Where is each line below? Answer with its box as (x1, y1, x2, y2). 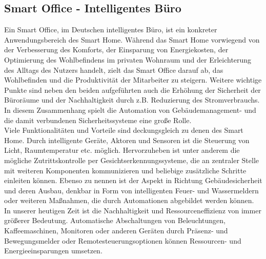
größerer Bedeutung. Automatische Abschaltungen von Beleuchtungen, (4, 215, 226, 226)
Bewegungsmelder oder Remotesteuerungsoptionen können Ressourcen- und (4, 235, 241, 246)
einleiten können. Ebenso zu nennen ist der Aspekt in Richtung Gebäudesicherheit (4, 175, 262, 186)
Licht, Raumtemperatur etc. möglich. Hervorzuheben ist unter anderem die (4, 145, 240, 155)
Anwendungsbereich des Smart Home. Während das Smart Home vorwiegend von (4, 34, 260, 45)
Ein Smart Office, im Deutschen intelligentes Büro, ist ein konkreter (4, 24, 217, 35)
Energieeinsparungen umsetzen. (4, 245, 103, 256)
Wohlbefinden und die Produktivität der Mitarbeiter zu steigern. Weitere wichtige (4, 74, 262, 85)
